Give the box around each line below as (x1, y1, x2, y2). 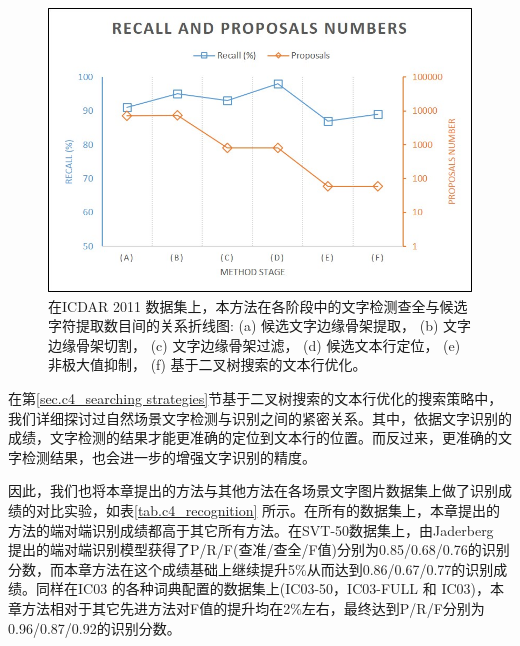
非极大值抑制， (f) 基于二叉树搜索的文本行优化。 (48, 354, 367, 375)
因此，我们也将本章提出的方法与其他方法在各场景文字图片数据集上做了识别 (8, 480, 498, 501)
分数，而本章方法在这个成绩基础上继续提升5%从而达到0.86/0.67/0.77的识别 (8, 558, 494, 579)
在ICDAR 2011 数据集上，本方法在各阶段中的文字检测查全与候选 (48, 295, 468, 316)
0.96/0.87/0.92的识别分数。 (8, 617, 181, 638)
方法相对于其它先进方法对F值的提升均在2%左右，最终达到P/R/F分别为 (21, 597, 485, 618)
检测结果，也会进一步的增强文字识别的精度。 (21, 446, 316, 467)
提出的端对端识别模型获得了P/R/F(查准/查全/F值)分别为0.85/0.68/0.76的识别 (8, 539, 510, 560)
